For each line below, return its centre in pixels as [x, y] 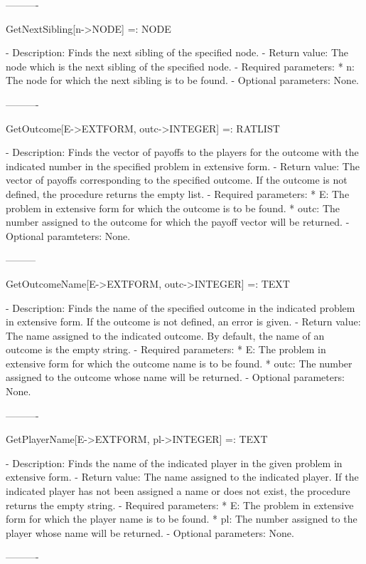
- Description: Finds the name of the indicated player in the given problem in [174, 463]
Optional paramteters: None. [68, 235]
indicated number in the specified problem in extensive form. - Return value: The [183, 166]
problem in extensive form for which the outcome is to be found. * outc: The [173, 208]
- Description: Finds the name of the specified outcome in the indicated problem [181, 307]
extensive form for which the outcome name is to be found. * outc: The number [179, 363]
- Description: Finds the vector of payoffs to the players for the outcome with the [182, 152]
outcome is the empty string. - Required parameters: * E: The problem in [166, 349]
